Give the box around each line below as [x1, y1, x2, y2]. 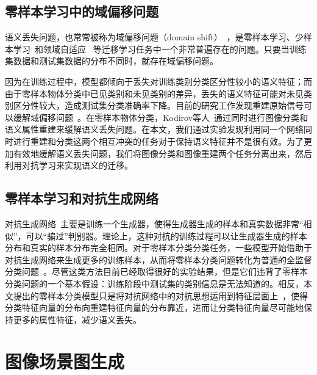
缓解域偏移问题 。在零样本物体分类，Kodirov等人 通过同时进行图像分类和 [13, 111, 308, 123]
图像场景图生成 [5, 349, 125, 374]
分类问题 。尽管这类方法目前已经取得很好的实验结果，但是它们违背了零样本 [5, 265, 308, 278]
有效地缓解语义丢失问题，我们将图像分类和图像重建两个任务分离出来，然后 [13, 147, 312, 159]
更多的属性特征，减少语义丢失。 [13, 313, 141, 326]
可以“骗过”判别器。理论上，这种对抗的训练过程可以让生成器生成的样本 [26, 229, 307, 242]
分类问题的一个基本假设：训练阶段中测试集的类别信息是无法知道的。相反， [5, 277, 304, 289]
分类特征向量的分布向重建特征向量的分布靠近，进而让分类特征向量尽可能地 [5, 301, 304, 314]
